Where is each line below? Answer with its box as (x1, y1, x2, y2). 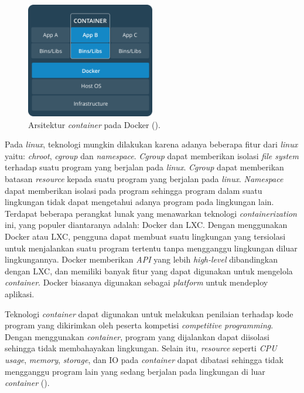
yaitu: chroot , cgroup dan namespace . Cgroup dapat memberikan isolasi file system (5, 149, 299, 162)
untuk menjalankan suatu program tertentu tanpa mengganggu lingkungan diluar (5, 241, 298, 254)
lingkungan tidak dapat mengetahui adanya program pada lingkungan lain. (5, 196, 274, 208)
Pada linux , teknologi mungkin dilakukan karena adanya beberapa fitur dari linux (5, 138, 298, 150)
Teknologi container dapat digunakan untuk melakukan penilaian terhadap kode (5, 307, 293, 320)
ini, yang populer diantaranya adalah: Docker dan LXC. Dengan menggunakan (5, 219, 288, 231)
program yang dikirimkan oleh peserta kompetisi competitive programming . (5, 319, 274, 331)
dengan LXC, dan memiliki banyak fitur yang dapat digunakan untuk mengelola (5, 264, 293, 277)
